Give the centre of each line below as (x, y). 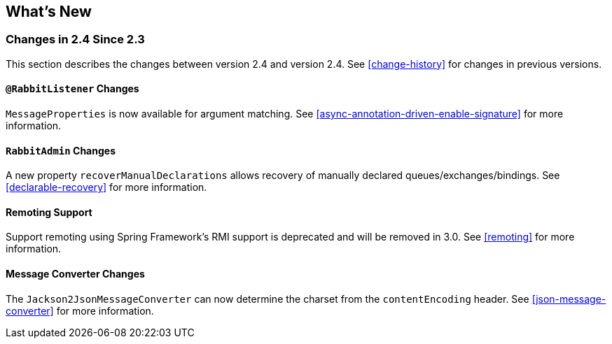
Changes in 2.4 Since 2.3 (75, 40)
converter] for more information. (80, 310)
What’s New (49, 12)
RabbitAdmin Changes (61, 150)
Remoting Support (49, 212)
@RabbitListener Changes (72, 89)
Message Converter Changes (75, 274)
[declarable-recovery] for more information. (106, 187)
